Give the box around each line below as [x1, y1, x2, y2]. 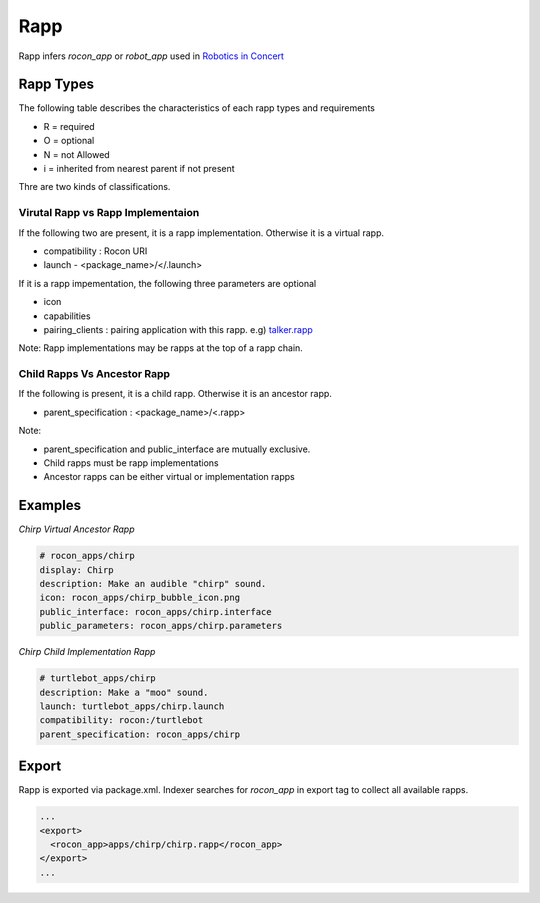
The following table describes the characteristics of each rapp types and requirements [18, 102, 375, 114]
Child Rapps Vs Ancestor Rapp [18, 367, 170, 381]
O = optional [43, 135, 95, 147]
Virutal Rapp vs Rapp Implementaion [18, 206, 200, 220]
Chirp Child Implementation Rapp [18, 646, 156, 658]
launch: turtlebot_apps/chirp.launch [39, 700, 225, 712]
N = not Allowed [43, 148, 110, 160]
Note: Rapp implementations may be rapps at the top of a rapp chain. [18, 342, 304, 354]
